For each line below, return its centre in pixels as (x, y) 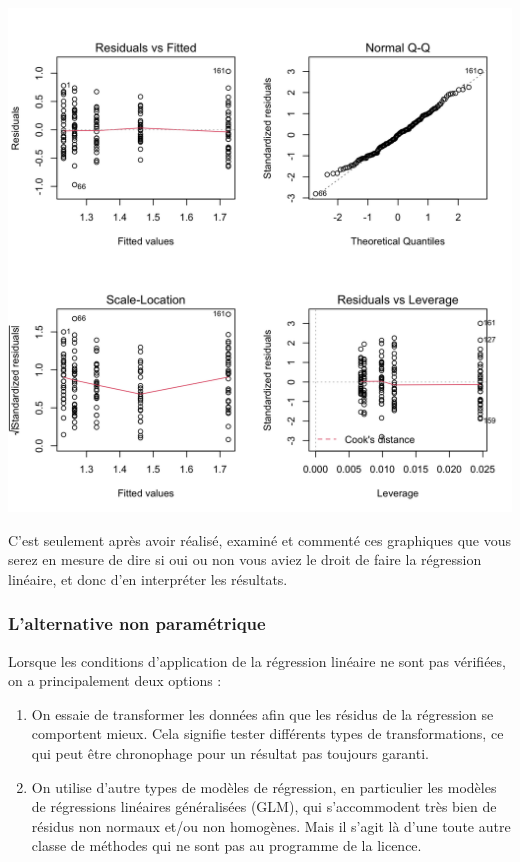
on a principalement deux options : (115, 680)
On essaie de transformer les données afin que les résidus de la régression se (262, 713)
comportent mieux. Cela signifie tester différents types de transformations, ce (267, 733)
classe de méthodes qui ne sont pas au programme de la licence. (226, 845)
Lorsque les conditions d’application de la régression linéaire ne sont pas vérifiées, (257, 660)
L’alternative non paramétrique (137, 623)
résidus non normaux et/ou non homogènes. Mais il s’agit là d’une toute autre (271, 825)
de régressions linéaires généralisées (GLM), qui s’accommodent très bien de (264, 806)
